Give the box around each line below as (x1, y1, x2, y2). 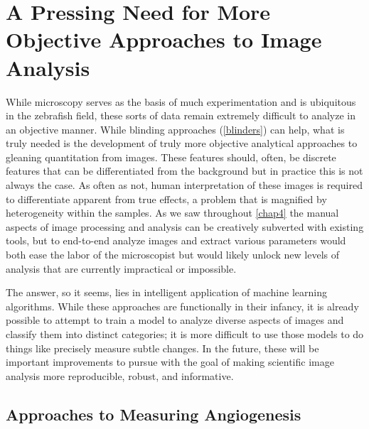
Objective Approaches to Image (6, 25, 322, 54)
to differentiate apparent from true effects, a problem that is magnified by (6, 191, 327, 206)
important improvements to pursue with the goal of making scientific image (6, 354, 334, 369)
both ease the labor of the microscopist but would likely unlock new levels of (6, 247, 339, 262)
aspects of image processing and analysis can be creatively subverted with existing (6, 219, 364, 234)
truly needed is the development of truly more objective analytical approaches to (6, 136, 358, 151)
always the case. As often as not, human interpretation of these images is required (6, 178, 363, 192)
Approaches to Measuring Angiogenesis (6, 403, 301, 425)
